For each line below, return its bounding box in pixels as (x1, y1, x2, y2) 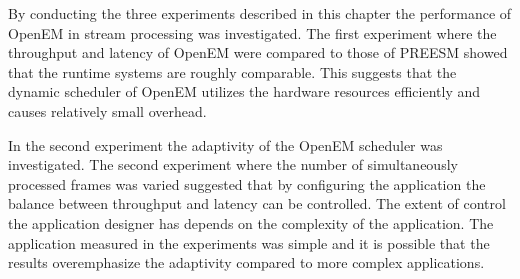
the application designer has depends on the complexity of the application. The (8, 212, 494, 233)
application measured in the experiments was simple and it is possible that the (8, 232, 490, 253)
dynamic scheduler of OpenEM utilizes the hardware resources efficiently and (8, 81, 481, 102)
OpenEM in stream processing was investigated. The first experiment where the (8, 22, 497, 43)
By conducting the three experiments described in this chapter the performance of (8, 3, 512, 23)
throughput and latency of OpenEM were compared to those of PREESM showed (8, 42, 508, 63)
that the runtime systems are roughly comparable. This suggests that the (8, 61, 457, 82)
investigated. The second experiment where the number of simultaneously (8, 154, 458, 175)
